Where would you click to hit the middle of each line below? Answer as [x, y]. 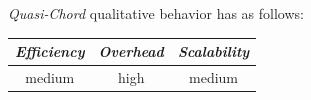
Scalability [213, 51]
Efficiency [50, 51]
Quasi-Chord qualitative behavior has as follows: [156, 13]
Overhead [131, 51]
